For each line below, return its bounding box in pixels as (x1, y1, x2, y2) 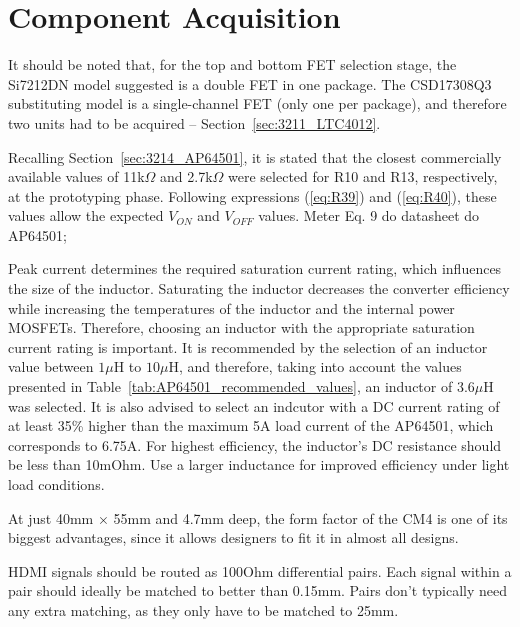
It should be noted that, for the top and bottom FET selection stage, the (8, 54, 457, 75)
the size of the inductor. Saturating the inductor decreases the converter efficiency (8, 278, 510, 299)
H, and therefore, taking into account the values (168, 356, 462, 377)
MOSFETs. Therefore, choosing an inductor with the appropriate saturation (8, 317, 475, 338)
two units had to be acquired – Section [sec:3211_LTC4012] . (8, 112, 381, 133)
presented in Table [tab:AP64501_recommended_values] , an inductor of (8, 376, 453, 397)
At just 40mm (8, 507, 94, 528)
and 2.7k (160, 166, 213, 187)
